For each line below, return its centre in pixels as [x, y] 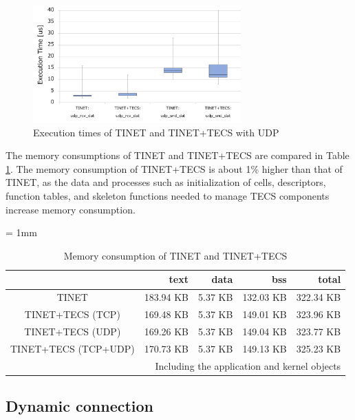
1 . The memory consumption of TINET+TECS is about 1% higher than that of [174, 168]
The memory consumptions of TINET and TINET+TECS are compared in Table [177, 155]
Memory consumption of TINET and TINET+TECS [175, 255]
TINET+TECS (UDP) [73, 331]
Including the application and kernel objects [248, 365]
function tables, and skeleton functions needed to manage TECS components [168, 196]
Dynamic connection [80, 406]
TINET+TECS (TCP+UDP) [73, 348]
